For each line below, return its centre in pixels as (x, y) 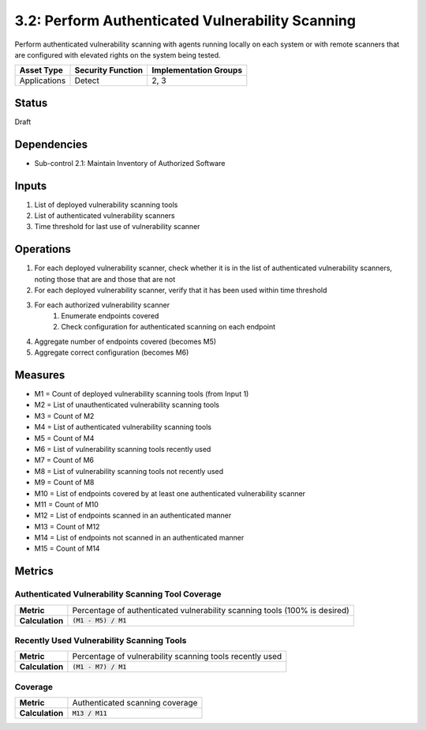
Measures (40, 375)
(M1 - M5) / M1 (99, 621)
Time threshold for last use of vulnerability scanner (117, 227)
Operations (43, 249)
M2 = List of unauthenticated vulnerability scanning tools (127, 405)
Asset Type (41, 70)
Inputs (31, 186)
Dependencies (51, 144)
